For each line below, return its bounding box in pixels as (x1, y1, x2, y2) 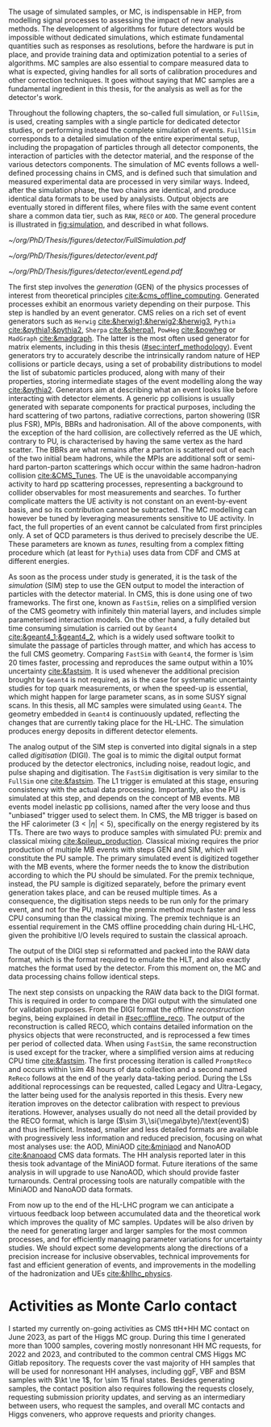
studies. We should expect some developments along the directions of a (8, 1243, 248, 1253)
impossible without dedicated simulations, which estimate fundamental (8, 32, 244, 42)
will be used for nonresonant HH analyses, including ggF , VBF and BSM (8, 1366, 246, 1376)
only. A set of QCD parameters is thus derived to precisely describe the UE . (8, 531, 260, 540)
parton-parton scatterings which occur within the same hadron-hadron (25, 462, 261, 471)
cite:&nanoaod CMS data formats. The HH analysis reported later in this (8, 1150, 246, 1160)
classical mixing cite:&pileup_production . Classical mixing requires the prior (8, 837, 260, 845)
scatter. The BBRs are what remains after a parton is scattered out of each (8, 445, 255, 454)
